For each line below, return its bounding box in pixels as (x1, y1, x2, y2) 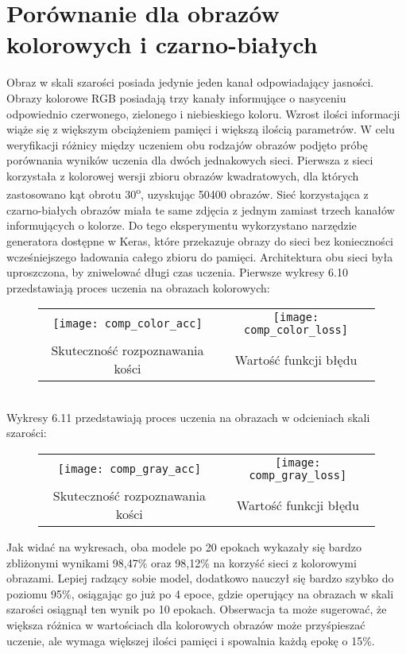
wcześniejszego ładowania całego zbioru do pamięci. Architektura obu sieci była (6, 248, 393, 265)
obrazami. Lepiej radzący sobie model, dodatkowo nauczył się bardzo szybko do (6, 570, 394, 586)
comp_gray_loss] (249, 469, 347, 482)
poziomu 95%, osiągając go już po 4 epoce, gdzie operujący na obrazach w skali (6, 585, 394, 602)
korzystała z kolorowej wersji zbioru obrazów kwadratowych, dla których (6, 167, 359, 184)
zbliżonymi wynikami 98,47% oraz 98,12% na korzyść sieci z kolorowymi (6, 554, 357, 571)
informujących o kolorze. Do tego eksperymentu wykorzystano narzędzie (6, 217, 357, 234)
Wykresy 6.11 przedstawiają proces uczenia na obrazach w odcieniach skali (6, 408, 370, 425)
